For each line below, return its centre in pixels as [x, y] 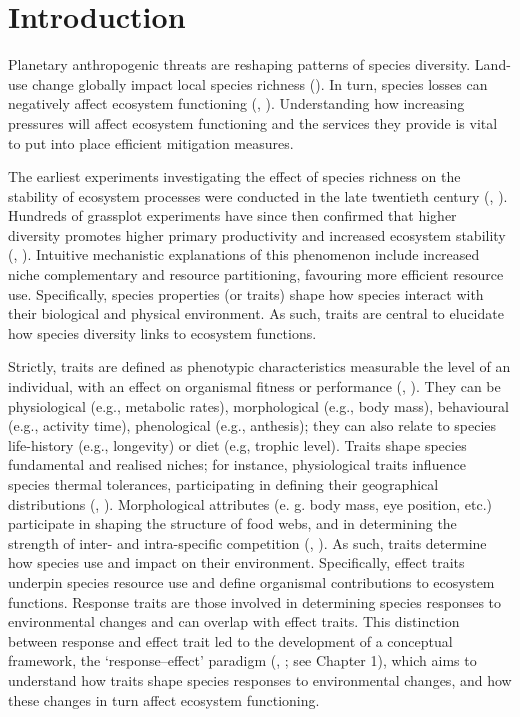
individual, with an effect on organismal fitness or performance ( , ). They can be [254, 386]
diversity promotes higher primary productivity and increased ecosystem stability [257, 234]
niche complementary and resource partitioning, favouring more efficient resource [256, 274]
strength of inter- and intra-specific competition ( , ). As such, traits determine [247, 542]
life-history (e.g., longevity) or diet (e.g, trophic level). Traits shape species [237, 444]
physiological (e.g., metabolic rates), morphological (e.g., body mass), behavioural [258, 405]
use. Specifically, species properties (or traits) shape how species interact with [246, 293]
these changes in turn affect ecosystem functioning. [164, 699]
